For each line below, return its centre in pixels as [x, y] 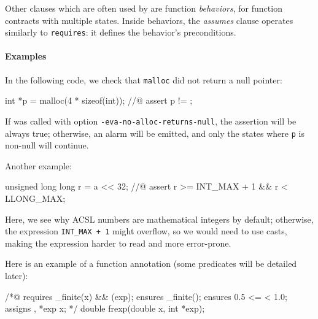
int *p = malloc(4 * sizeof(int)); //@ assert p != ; [99, 100]
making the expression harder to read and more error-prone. [118, 243]
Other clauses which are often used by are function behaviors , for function [144, 8]
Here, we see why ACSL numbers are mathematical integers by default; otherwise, [159, 219]
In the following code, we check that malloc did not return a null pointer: [144, 79]
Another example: [38, 165]
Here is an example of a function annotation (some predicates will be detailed [151, 263]
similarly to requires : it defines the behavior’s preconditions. [121, 32]
